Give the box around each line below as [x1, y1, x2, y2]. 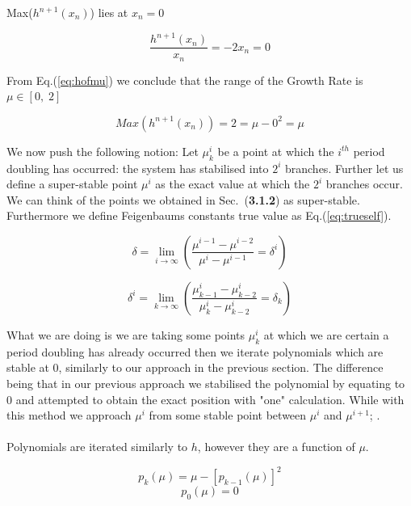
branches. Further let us [284, 159, 404, 176]
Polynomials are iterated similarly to [6, 438, 188, 455]
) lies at [90, 4, 128, 20]
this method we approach [6, 407, 132, 424]
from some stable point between [149, 407, 307, 424]
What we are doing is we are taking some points [6, 326, 245, 343]
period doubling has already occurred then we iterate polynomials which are [6, 343, 384, 360]
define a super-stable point [6, 175, 138, 192]
